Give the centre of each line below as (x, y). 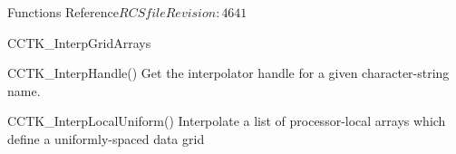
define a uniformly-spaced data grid (106, 138)
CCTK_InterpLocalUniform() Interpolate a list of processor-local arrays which (227, 121)
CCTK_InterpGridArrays (79, 42)
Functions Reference (63, 12)
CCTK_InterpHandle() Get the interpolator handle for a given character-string (228, 73)
